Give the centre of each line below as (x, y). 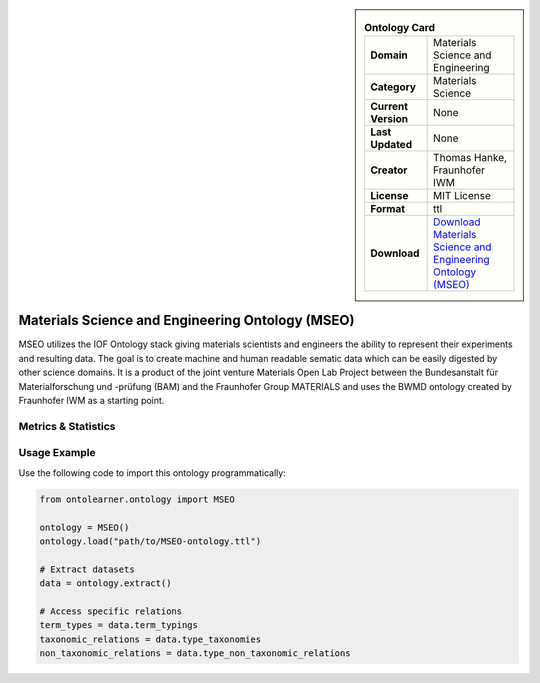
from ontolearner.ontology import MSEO (137, 499)
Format (387, 209)
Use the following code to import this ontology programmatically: (152, 472)
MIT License (462, 196)
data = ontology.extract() (105, 583)
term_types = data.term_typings (119, 625)
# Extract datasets (87, 569)
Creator (389, 170)
